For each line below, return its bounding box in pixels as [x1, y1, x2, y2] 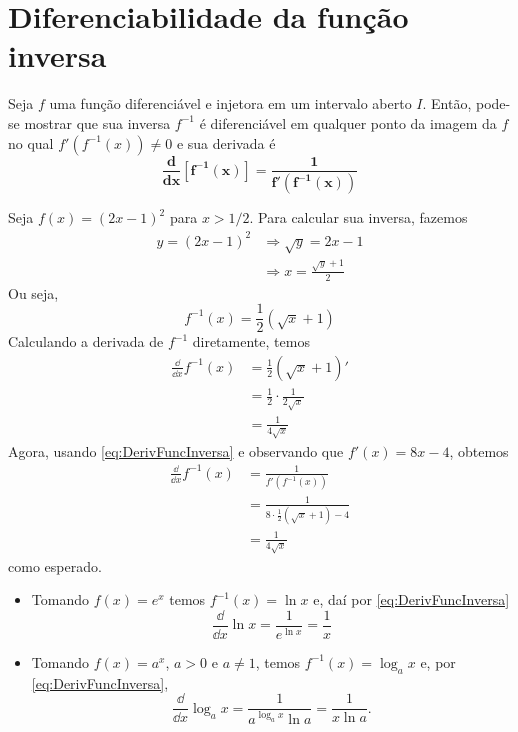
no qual [8, 132, 54, 153]
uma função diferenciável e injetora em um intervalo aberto [49, 93, 412, 114]
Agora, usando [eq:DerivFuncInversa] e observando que [8, 440, 344, 461]
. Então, [422, 93, 472, 114]
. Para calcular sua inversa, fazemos [249, 207, 468, 228]
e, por [420, 651, 456, 672]
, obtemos [449, 440, 509, 461]
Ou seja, [8, 282, 59, 303]
